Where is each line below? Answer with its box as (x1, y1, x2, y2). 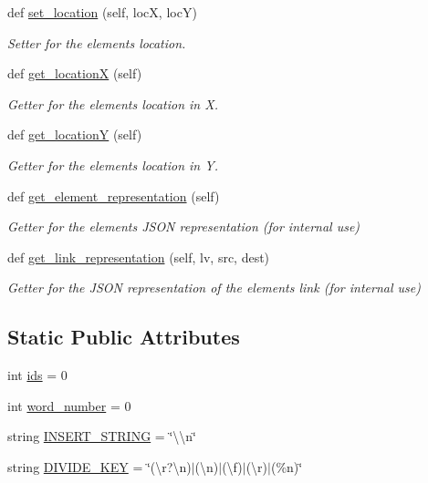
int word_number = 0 (7, 396, 131, 415)
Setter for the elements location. (7, 33, 186, 52)
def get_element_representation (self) (7, 186, 220, 205)
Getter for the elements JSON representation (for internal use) (7, 217, 360, 236)
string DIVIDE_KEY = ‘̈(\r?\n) (7, 457, 192, 476)
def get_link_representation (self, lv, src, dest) (7, 247, 270, 266)
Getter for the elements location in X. (7, 94, 218, 113)
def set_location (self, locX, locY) (7, 3, 197, 21)
